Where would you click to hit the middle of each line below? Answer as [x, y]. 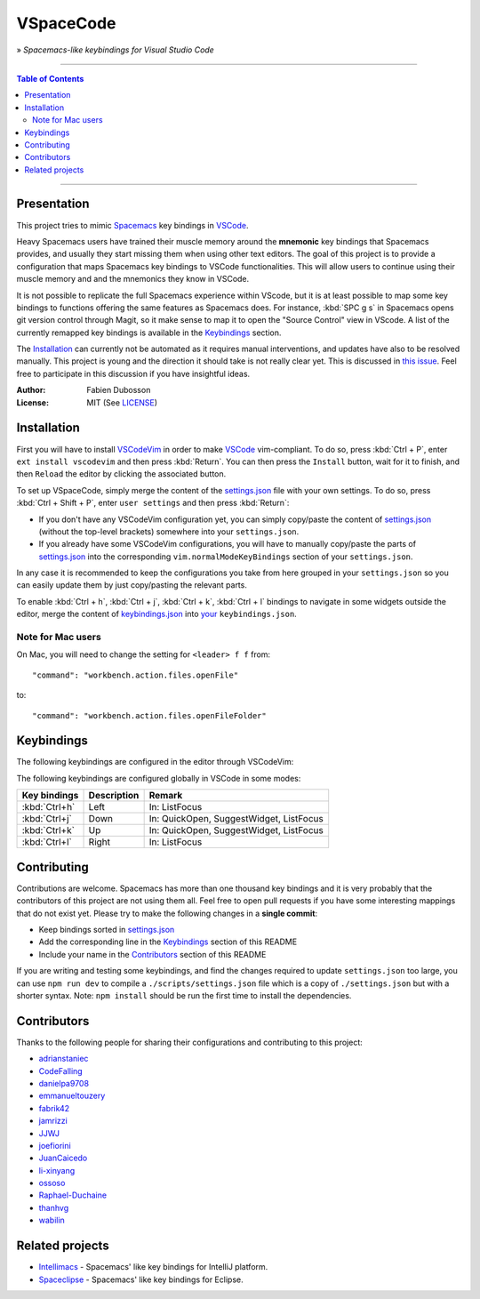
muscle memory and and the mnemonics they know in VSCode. [133, 279]
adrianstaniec [64, 1059]
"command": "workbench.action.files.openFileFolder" [149, 715]
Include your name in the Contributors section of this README [152, 954]
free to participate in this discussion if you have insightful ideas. [133, 373]
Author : [31, 390]
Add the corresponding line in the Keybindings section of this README [168, 942]
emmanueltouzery [72, 1096]
